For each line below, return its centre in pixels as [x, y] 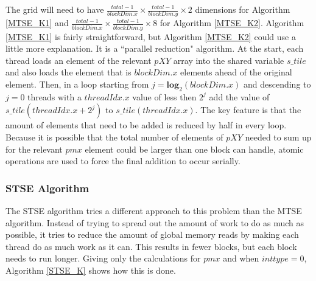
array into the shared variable [229, 60]
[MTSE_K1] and [37, 23]
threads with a [54, 96]
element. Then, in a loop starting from [77, 84]
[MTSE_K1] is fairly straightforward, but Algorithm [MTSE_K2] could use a [151, 36]
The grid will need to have [55, 9]
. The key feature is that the [248, 110]
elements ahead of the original [236, 72]
